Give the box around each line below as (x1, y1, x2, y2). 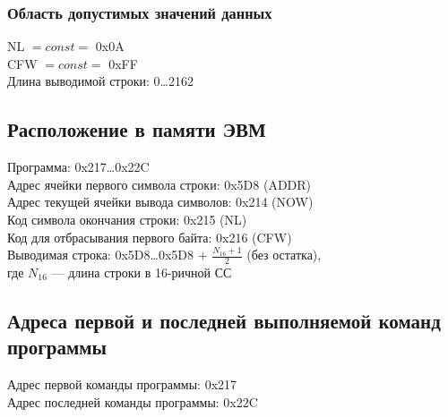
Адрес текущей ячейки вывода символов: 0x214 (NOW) (7, 192, 314, 211)
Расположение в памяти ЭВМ (7, 115, 266, 143)
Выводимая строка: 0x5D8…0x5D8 (7, 245, 194, 264)
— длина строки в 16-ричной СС (51, 263, 232, 281)
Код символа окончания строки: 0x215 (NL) (7, 209, 247, 228)
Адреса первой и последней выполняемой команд (7, 306, 441, 334)
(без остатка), (246, 245, 322, 264)
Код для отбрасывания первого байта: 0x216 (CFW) (7, 227, 292, 246)
